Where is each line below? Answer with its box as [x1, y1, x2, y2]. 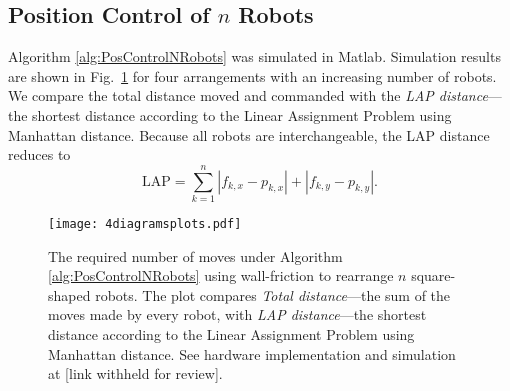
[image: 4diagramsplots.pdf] [48, 216, 242, 231]
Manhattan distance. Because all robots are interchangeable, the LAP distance [8, 124, 490, 145]
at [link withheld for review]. [48, 363, 223, 384]
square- [411, 265, 456, 286]
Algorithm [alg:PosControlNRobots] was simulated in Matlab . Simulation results [8, 46, 501, 67]
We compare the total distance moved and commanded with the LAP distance [8, 85, 488, 106]
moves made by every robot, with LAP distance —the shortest [48, 304, 427, 325]
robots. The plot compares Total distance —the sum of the [95, 284, 451, 305]
